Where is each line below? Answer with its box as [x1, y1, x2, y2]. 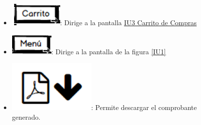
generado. [12, 111, 41, 122]
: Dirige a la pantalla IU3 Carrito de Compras [60, 17, 197, 27]
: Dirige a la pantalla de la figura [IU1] [51, 46, 166, 56]
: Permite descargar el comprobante [91, 102, 197, 112]
